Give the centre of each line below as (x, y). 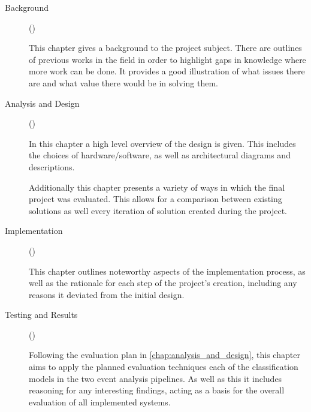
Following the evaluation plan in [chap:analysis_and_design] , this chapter (164, 355)
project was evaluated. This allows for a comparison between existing (155, 199)
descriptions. (52, 166)
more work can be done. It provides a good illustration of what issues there (167, 71)
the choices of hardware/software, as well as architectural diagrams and (160, 155)
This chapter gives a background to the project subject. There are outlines (165, 48)
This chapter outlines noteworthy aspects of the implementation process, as (167, 271)
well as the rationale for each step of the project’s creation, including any (163, 283)
